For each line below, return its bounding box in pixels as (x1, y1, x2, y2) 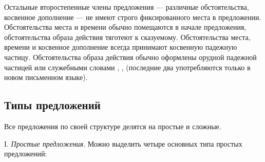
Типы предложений (4, 97, 101, 113)
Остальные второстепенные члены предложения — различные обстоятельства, (4, 2, 249, 12)
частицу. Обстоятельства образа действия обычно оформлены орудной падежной (4, 51, 257, 62)
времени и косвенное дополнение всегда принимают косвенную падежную (4, 42, 237, 52)
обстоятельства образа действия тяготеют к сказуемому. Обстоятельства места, (4, 31, 251, 42)
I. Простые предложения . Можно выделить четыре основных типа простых (4, 138, 242, 149)
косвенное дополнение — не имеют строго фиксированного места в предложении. (4, 11, 261, 22)
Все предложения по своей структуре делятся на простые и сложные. (4, 120, 221, 131)
